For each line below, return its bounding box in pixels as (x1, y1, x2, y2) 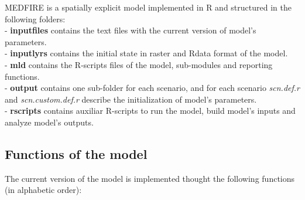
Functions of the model (5, 144, 148, 162)
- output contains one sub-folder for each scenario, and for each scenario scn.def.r (5, 82, 300, 94)
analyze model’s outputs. (5, 116, 94, 128)
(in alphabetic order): (5, 184, 82, 196)
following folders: (5, 12, 66, 25)
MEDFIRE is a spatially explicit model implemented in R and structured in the (5, 1, 292, 13)
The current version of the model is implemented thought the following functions (5, 172, 295, 184)
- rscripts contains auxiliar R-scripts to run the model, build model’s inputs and (5, 104, 296, 117)
